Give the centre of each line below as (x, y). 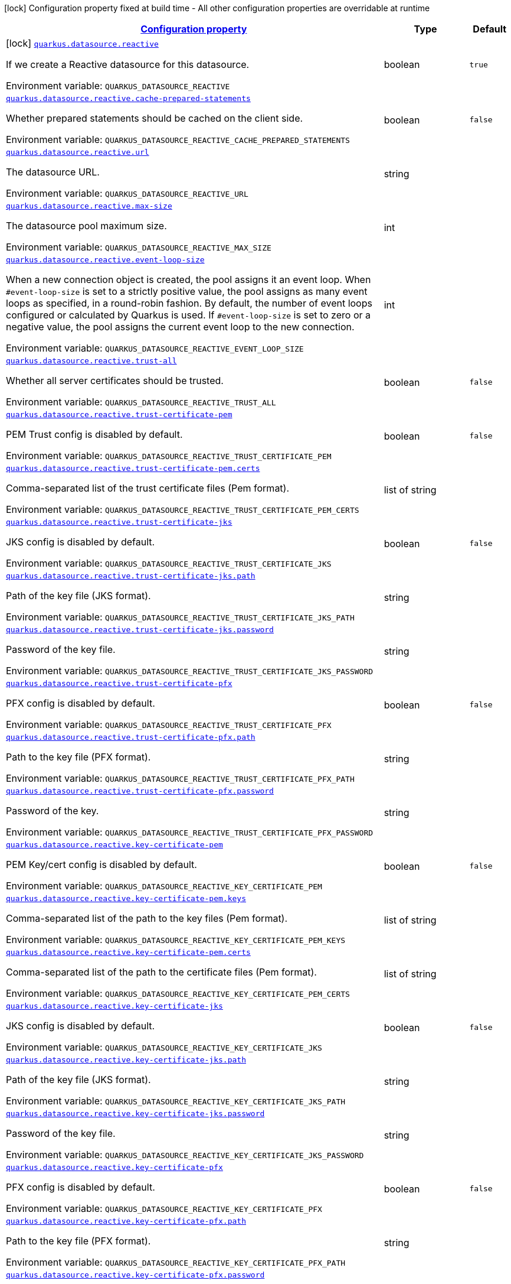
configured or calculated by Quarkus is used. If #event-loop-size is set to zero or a (188, 315)
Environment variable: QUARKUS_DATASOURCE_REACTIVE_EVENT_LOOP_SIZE (155, 348)
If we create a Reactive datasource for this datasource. (128, 64)
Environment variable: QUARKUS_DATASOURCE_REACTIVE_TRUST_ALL (141, 402)
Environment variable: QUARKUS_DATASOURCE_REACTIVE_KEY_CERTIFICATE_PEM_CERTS (178, 993)
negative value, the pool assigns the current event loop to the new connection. (180, 327)
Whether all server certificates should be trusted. (115, 381)
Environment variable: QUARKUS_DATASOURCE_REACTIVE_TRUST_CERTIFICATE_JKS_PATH (180, 617)
